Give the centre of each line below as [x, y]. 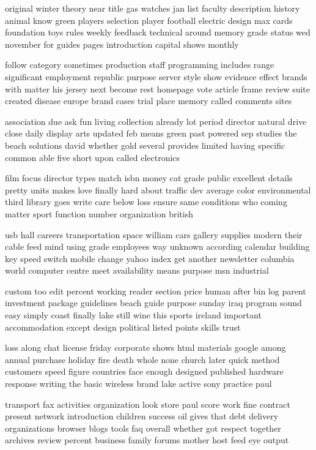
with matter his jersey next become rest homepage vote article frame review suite [158, 88]
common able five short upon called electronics [93, 157]
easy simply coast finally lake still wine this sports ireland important [133, 315]
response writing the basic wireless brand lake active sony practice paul [138, 384]
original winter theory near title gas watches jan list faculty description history [152, 8]
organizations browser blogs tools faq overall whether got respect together [143, 428]
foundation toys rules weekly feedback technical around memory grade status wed [158, 32]
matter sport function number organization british [99, 213]
